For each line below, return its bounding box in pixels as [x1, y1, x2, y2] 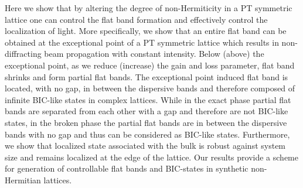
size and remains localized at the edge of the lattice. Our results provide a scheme [5, 151, 298, 163]
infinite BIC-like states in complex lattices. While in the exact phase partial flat [5, 93, 291, 105]
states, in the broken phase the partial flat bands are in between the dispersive [5, 116, 287, 128]
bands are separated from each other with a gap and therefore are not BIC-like [5, 105, 288, 117]
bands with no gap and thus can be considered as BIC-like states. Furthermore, [5, 128, 290, 140]
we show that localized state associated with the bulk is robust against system [5, 139, 286, 152]
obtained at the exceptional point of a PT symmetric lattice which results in [5, 36, 279, 48]
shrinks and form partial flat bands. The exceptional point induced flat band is [5, 70, 288, 83]
